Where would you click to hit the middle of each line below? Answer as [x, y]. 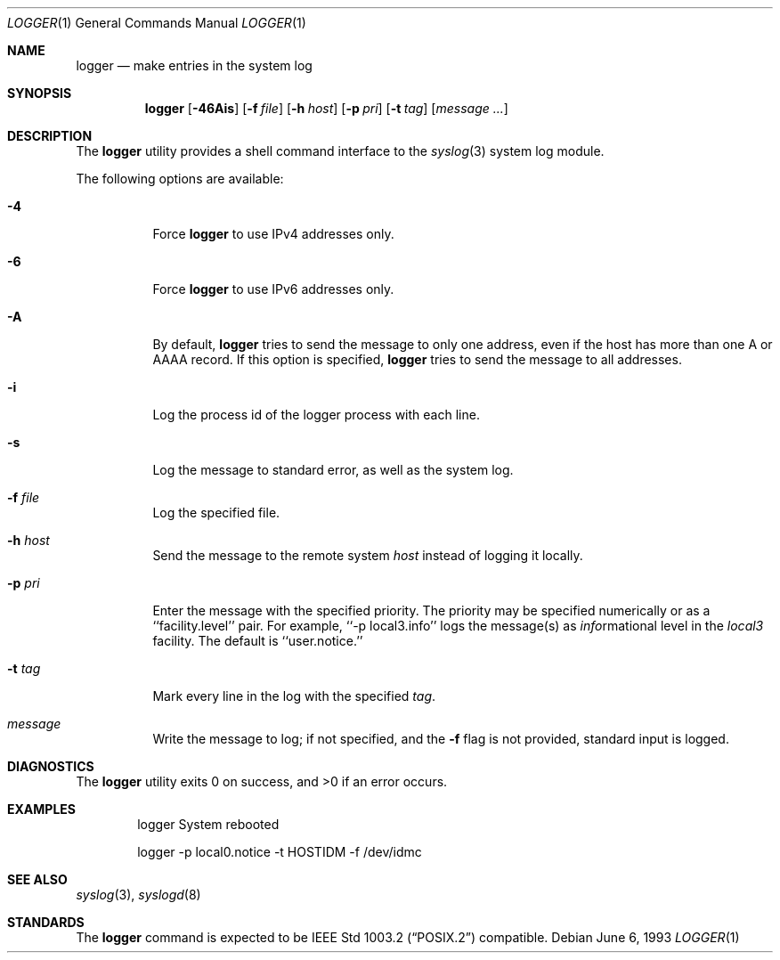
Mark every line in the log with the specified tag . [294, 696]
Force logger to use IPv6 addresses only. [273, 289]
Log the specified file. [216, 513]
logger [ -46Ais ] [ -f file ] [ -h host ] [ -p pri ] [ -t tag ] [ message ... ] [326, 108]
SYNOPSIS [40, 93]
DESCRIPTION [50, 136]
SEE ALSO [37, 879]
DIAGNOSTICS [51, 766]
